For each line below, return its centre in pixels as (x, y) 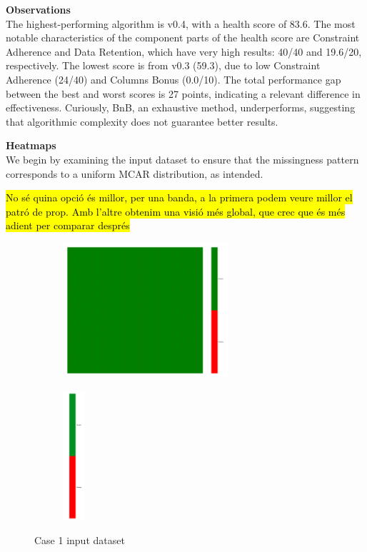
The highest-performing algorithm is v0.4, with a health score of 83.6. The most (181, 23)
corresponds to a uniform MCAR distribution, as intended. (135, 173)
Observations (38, 9)
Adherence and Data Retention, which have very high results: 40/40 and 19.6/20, (184, 51)
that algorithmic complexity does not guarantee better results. (142, 121)
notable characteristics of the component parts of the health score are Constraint (183, 37)
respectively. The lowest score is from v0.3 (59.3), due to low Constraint (163, 65)
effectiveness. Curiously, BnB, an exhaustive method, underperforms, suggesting (181, 107)
